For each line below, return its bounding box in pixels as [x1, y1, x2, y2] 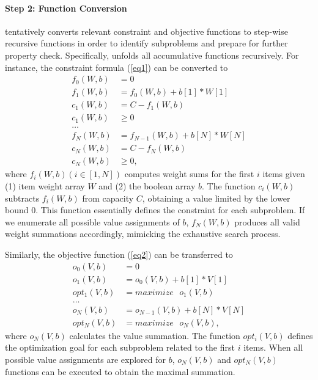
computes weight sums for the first [124, 167, 254, 180]
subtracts [5, 191, 40, 204]
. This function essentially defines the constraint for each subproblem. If [35, 203, 305, 216]
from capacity [82, 191, 134, 204]
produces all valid [234, 215, 300, 228]
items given [262, 167, 305, 180]
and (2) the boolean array [98, 180, 196, 192]
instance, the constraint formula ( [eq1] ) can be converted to [5, 60, 228, 73]
